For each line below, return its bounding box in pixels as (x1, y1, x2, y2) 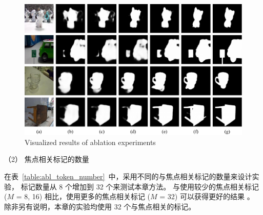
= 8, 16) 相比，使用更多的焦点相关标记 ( (16, 191, 151, 202)
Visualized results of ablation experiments (25, 136, 156, 147)
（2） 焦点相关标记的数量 (4, 154, 89, 164)
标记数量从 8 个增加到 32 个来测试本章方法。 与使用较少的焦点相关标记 (21, 181, 259, 192)
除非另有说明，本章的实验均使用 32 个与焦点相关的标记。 (4, 201, 196, 211)
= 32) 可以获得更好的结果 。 (159, 191, 254, 202)
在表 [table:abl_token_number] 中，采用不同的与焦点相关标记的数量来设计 (4, 171, 252, 182)
